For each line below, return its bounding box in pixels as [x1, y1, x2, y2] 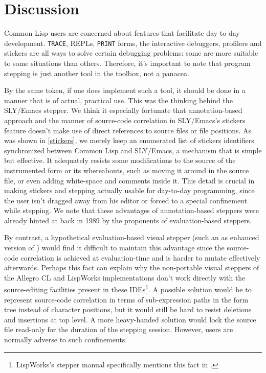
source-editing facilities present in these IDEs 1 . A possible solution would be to [4, 283, 252, 295]
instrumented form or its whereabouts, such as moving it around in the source [4, 165, 249, 175]
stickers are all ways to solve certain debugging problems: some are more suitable [4, 48, 258, 58]
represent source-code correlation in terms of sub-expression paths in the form [4, 294, 249, 305]
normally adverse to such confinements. [4, 334, 127, 345]
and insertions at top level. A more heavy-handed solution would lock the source [4, 314, 256, 324]
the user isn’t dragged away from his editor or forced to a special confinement [4, 195, 247, 205]
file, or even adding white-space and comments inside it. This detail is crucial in [4, 175, 255, 185]
